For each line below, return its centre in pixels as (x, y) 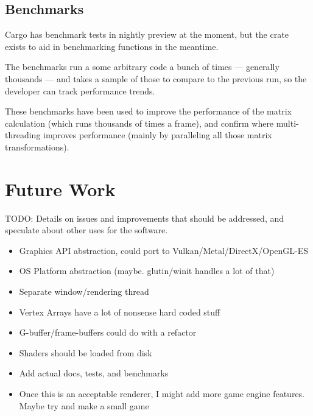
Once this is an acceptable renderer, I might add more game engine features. (162, 394)
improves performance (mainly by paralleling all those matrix (158, 135)
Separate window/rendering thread (84, 291)
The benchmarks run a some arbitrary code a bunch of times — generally (142, 67)
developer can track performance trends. (80, 90)
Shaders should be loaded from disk (86, 352)
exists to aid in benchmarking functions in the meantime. (112, 46)
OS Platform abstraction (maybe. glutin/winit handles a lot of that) (147, 271)
